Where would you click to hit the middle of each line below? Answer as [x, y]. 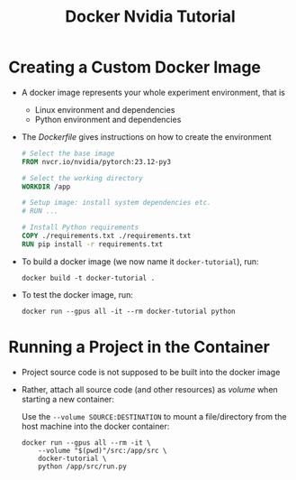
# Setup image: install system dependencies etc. [117, 203]
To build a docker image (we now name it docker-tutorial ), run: [140, 261]
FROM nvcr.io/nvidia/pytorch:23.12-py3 [96, 162]
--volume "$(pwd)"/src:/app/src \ [103, 450]
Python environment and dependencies [108, 119]
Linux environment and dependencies [105, 109]
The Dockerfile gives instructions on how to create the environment [146, 136]
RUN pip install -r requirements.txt [92, 244]
